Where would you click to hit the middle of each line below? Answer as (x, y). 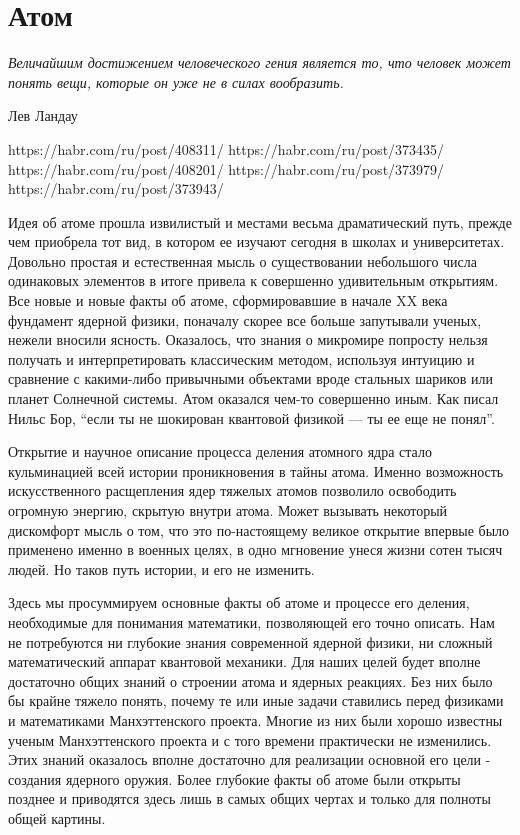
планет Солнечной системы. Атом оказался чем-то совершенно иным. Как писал (253, 398)
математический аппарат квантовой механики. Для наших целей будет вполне (244, 661)
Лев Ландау (43, 115)
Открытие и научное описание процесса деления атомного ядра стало (220, 451)
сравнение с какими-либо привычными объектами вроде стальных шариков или (250, 378)
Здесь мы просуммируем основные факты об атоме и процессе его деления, (239, 602)
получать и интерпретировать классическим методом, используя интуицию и (241, 358)
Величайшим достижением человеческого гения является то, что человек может (259, 62)
